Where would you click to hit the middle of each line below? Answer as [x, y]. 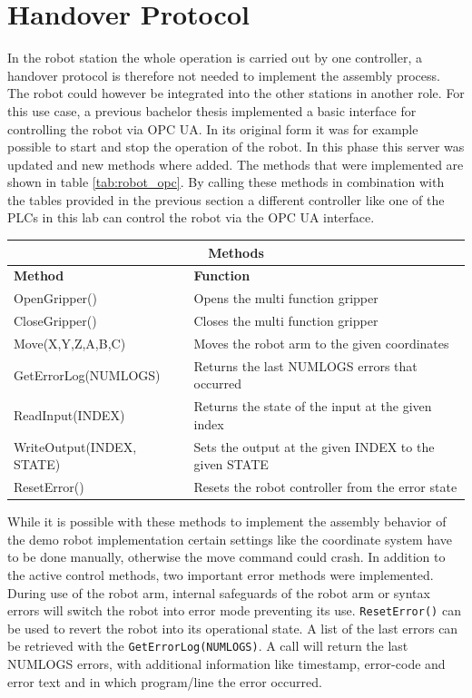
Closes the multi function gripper [286, 321]
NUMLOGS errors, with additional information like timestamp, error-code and [226, 664]
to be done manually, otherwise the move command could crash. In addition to [226, 557]
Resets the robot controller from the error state [325, 487]
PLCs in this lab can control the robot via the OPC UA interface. [191, 217]
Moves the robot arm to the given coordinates [321, 343]
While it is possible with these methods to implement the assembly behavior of [227, 521]
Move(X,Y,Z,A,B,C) [70, 343]
